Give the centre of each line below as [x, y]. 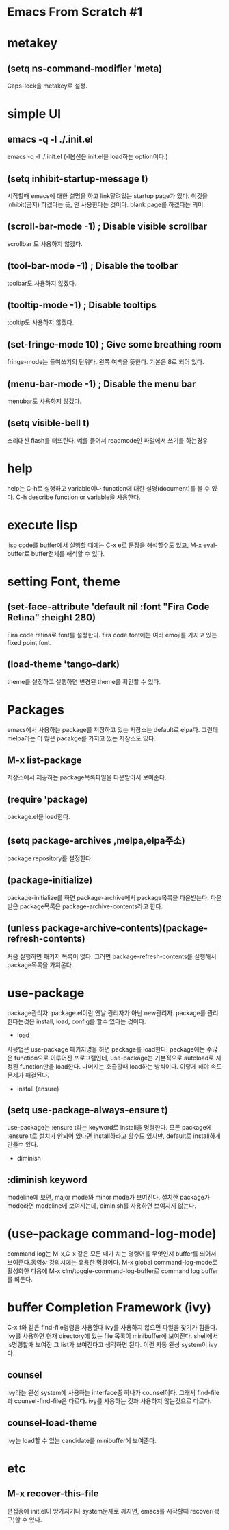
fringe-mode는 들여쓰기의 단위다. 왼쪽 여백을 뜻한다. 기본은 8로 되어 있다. [106, 362]
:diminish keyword [47, 1180]
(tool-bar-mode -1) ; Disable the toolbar [93, 266]
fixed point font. [29, 642]
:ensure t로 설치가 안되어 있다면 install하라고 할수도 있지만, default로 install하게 [114, 1136]
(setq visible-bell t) [49, 423]
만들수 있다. [23, 1145]
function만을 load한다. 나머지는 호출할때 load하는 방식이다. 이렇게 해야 [114, 1066]
